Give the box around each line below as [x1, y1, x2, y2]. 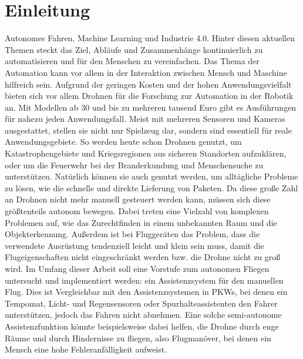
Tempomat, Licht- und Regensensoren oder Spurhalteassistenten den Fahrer [5, 297, 278, 309]
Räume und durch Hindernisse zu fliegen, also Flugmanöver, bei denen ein [5, 331, 271, 344]
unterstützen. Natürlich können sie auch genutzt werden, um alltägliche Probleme [5, 170, 298, 182]
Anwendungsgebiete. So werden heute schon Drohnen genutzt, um [5, 135, 242, 148]
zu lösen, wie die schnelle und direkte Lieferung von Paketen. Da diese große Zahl [5, 181, 298, 194]
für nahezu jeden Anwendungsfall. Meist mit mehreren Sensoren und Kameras [5, 112, 285, 125]
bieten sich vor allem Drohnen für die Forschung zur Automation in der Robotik [5, 89, 294, 102]
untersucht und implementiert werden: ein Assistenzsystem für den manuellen [5, 274, 284, 286]
